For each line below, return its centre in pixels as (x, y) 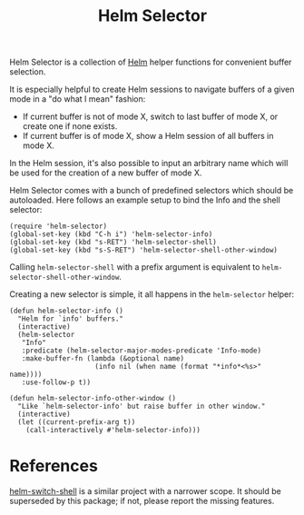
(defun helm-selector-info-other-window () (93, 399)
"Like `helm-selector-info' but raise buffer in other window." (142, 406)
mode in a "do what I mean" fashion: (78, 99)
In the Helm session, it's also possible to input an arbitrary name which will (149, 163)
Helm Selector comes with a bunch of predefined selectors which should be (152, 191)
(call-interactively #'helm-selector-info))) (113, 431)
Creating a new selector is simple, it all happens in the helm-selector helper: (152, 294)
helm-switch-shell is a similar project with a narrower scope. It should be (145, 491)
